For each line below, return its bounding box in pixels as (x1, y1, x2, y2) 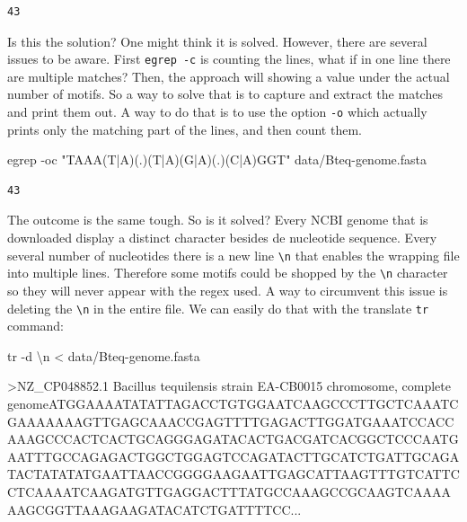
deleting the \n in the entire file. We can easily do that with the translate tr (7, 298, 429, 317)
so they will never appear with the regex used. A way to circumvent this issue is (7, 280, 448, 299)
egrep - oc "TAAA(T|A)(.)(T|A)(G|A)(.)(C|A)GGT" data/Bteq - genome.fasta (7, 150, 427, 169)
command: (7, 316, 64, 335)
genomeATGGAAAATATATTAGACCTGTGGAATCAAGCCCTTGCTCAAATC (7, 394, 459, 412)
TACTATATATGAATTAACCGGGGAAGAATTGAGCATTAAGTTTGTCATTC (7, 464, 460, 483)
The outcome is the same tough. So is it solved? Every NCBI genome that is (7, 210, 428, 229)
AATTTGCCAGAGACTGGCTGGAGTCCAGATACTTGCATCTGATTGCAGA (7, 447, 460, 465)
